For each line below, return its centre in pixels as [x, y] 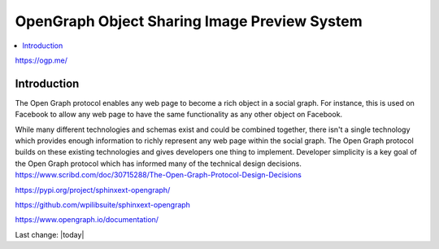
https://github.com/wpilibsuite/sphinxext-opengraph [103, 204]
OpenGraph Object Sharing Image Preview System [189, 21]
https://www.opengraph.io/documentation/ [87, 220]
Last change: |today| [50, 234]
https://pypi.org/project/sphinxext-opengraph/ [93, 190]
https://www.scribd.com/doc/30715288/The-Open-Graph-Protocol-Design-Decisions [159, 175]
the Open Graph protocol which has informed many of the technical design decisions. [159, 164]
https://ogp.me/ [41, 60]
